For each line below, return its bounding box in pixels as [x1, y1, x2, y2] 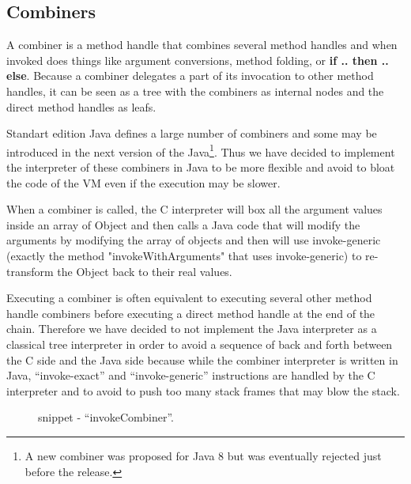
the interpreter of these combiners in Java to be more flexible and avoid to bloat [6, 159, 395, 176]
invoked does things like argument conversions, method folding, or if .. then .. [6, 51, 389, 68]
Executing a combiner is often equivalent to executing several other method [6, 289, 372, 306]
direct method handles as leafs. [6, 98, 156, 115]
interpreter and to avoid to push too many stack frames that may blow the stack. [6, 382, 400, 399]
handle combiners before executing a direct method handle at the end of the [6, 304, 375, 321]
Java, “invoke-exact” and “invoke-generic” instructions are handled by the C [6, 367, 375, 384]
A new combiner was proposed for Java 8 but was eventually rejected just [25, 447, 382, 463]
